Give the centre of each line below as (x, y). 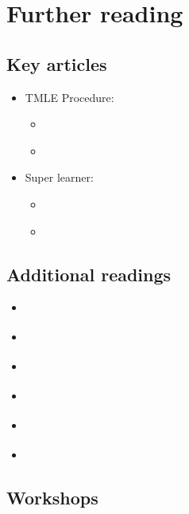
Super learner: (59, 177)
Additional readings (89, 274)
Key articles (57, 63)
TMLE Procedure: (69, 97)
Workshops (52, 498)
